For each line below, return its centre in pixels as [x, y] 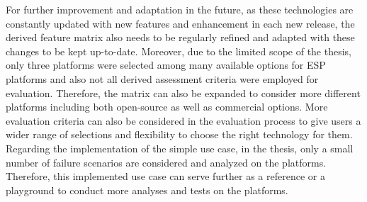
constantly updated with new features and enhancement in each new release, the [180, 23]
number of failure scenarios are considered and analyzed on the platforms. [166, 162]
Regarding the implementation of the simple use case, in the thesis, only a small [180, 148]
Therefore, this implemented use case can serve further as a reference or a [165, 176]
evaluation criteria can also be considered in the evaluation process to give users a [183, 120]
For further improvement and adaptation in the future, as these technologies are [180, 9]
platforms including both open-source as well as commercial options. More [167, 107]
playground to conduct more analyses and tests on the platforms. [147, 190]
